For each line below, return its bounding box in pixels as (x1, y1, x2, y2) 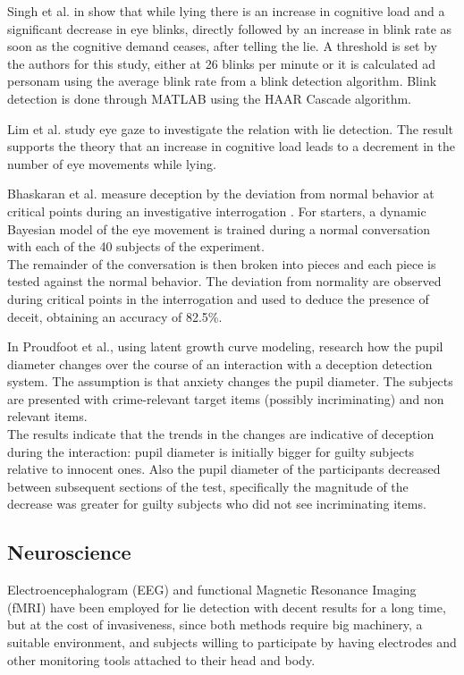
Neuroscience (7, 538, 131, 566)
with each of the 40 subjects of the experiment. (7, 237, 265, 256)
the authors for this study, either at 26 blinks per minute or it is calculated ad (7, 54, 435, 72)
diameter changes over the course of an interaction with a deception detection (7, 354, 433, 373)
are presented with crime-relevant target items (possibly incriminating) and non (7, 389, 444, 408)
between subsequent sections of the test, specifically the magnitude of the (7, 477, 409, 495)
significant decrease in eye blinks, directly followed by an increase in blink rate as (7, 19, 452, 38)
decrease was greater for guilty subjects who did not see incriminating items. (7, 494, 426, 513)
